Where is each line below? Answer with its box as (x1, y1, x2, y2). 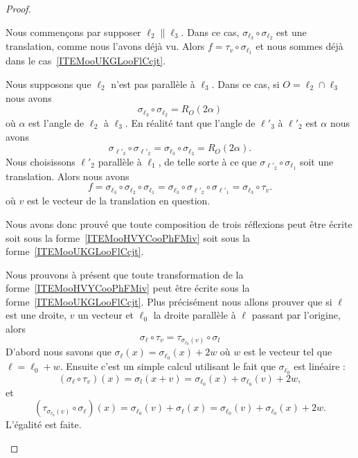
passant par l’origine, (251, 308, 341, 322)
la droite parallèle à (153, 308, 236, 322)
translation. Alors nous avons (6, 168, 129, 183)
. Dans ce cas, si (211, 76, 280, 91)
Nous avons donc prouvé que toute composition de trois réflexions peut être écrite (6, 216, 352, 231)
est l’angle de (28, 115, 84, 130)
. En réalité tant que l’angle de (125, 115, 256, 130)
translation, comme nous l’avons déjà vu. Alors (6, 39, 205, 53)
